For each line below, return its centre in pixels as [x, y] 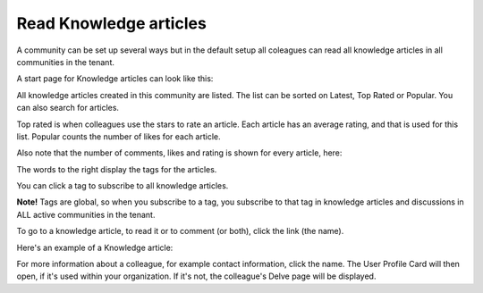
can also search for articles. [68, 108]
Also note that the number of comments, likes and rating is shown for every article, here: [179, 153]
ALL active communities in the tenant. [86, 214]
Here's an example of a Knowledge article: [95, 247]
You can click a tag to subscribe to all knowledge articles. [123, 186]
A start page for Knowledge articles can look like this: [115, 79]
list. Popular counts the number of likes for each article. [119, 136]
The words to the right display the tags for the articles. [117, 169]
